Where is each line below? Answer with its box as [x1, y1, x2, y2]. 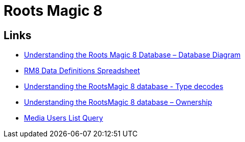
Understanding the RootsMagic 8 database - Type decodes [24, 82, 224, 91]
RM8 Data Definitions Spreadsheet [24, 66, 140, 75]
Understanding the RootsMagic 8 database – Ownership [24, 98, 212, 107]
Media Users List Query [24, 113, 103, 123]
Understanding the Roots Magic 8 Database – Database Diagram [24, 50, 241, 60]
